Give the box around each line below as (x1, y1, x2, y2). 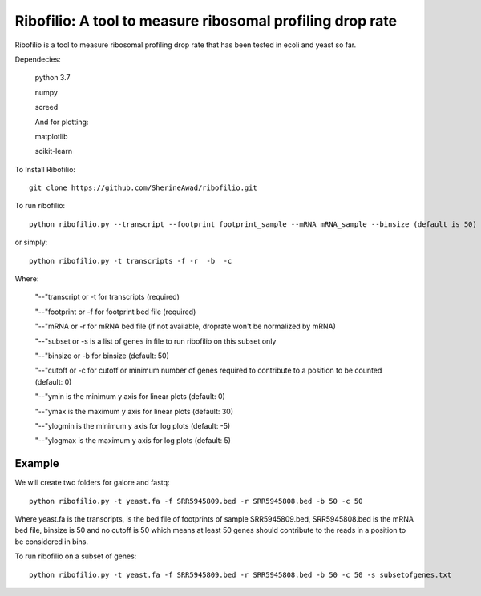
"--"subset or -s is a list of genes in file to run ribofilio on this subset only (34, 336, 277, 346)
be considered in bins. (14, 537, 88, 546)
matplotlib (34, 131, 68, 141)
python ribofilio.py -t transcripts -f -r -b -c (29, 256, 232, 265)
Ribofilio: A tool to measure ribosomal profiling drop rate (14, 12, 397, 30)
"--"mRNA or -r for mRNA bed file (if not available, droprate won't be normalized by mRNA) (34, 321, 337, 332)
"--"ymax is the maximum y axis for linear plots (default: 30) (34, 406, 234, 416)
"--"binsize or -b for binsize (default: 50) (34, 351, 170, 360)
